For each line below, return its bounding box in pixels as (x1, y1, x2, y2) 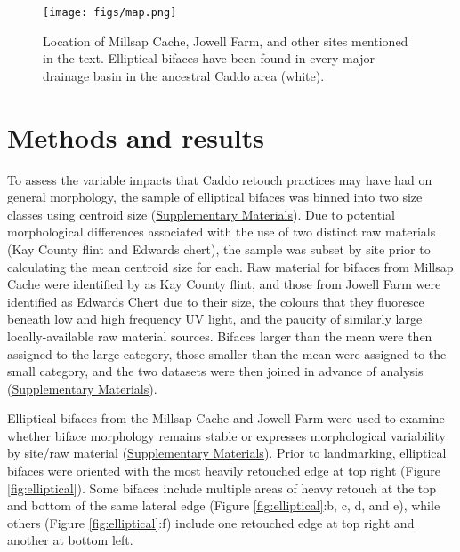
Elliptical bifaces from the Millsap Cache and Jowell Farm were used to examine (7, 409, 445, 428)
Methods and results (7, 118, 265, 155)
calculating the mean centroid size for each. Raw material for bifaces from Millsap (7, 257, 454, 276)
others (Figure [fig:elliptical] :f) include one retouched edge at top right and (7, 513, 415, 532)
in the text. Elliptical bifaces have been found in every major (43, 49, 375, 68)
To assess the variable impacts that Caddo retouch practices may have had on (7, 170, 432, 188)
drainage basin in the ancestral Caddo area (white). (43, 66, 325, 84)
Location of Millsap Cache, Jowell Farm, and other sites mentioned (43, 31, 408, 50)
